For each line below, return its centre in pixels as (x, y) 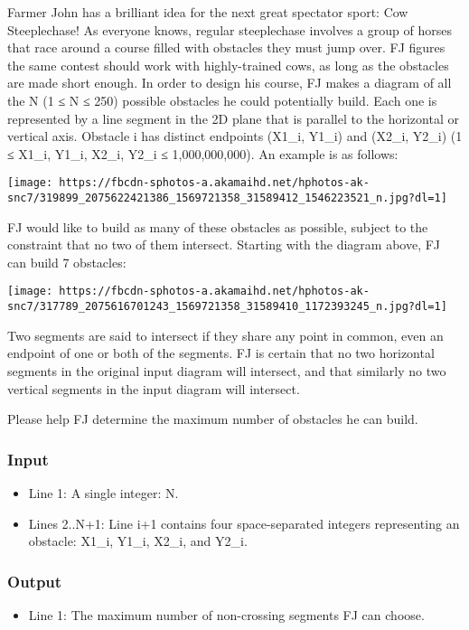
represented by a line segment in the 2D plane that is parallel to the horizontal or (233, 118)
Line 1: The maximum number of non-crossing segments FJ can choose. (226, 614)
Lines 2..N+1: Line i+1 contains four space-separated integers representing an (244, 523)
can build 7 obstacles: (67, 262)
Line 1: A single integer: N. (103, 492)
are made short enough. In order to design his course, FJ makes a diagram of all (230, 83)
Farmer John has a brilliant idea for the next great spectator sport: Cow (208, 12)
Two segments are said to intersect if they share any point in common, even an (225, 335)
